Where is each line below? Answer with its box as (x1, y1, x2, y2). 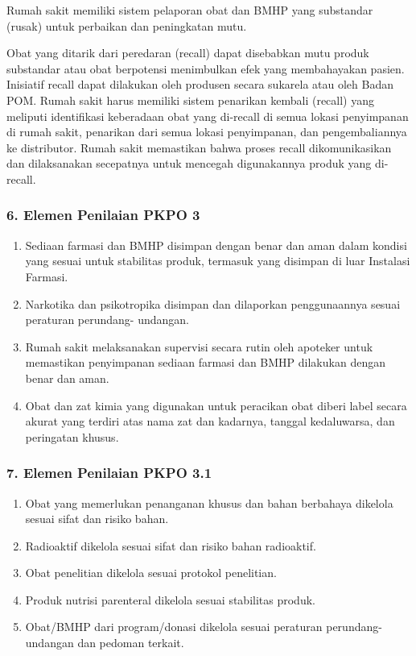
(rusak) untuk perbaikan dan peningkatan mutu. (6, 17, 247, 34)
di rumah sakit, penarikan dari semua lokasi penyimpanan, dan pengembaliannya (6, 123, 407, 140)
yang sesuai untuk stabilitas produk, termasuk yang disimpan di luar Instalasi (25, 252, 410, 269)
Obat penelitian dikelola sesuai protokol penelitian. (25, 564, 277, 581)
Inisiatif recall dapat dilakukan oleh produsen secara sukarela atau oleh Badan (6, 76, 393, 93)
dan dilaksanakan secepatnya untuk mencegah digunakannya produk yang (6, 155, 372, 172)
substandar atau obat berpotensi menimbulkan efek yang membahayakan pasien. (6, 60, 405, 77)
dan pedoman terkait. (77, 634, 184, 651)
